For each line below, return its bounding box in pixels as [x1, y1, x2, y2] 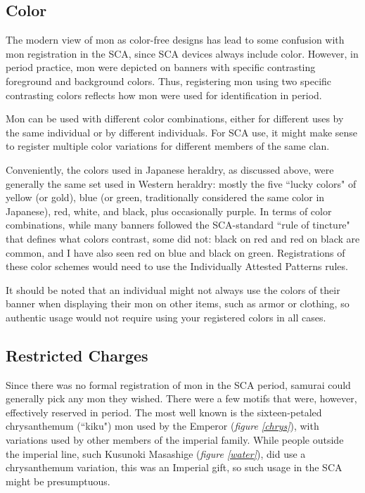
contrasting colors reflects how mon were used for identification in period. [6, 87, 322, 102]
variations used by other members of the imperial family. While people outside [6, 433, 344, 447]
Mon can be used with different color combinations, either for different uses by [6, 111, 344, 126]
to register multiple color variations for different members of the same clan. [6, 139, 330, 153]
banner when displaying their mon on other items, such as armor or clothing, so [6, 296, 350, 311]
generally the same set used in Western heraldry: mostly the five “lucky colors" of [6, 176, 357, 191]
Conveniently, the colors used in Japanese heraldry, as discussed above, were [6, 162, 334, 177]
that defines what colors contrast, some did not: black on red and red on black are [6, 231, 360, 245]
